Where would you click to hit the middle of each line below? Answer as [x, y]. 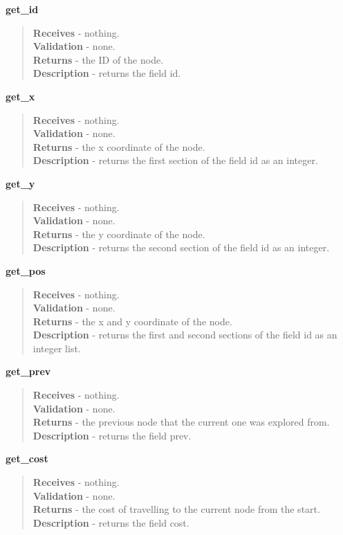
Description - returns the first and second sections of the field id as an [185, 335]
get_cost [27, 459]
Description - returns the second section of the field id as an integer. [181, 247]
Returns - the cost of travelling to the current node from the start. [176, 509]
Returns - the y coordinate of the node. [119, 234]
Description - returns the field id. [107, 73]
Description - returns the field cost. [111, 522]
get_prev [28, 371]
